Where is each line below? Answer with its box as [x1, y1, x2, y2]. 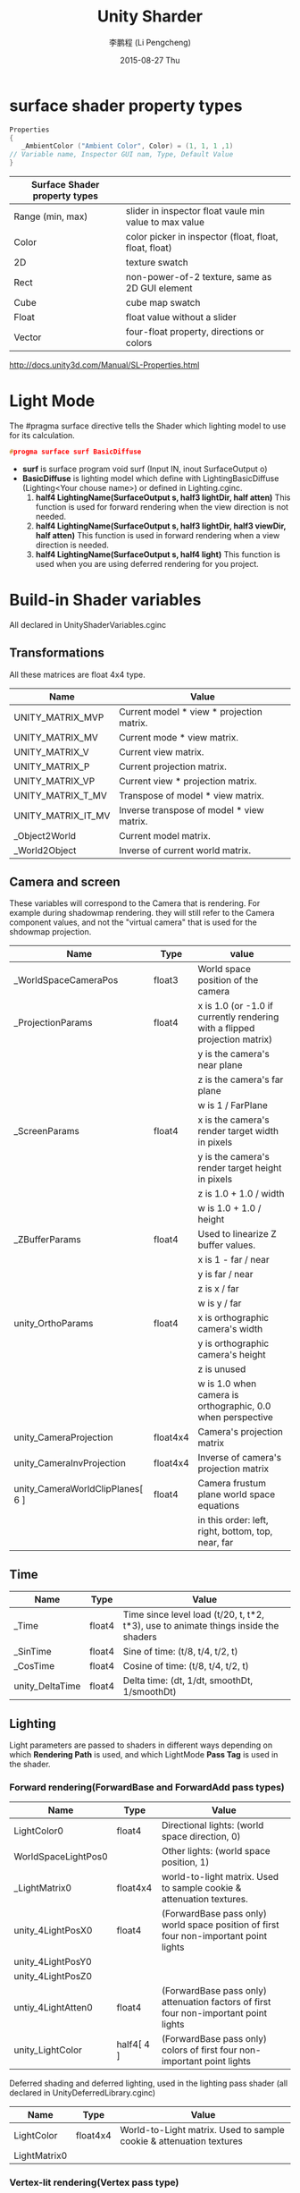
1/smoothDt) [122, 1686, 177, 1698]
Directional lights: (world [161, 1819, 264, 1832]
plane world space [197, 1488, 276, 1501]
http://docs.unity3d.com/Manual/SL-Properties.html [9, 360, 200, 370]
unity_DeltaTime [13, 1680, 81, 1692]
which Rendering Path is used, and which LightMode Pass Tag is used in [9, 1749, 279, 1760]
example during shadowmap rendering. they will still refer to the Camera [9, 908, 275, 919]
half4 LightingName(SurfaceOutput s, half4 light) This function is [35, 548, 281, 560]
